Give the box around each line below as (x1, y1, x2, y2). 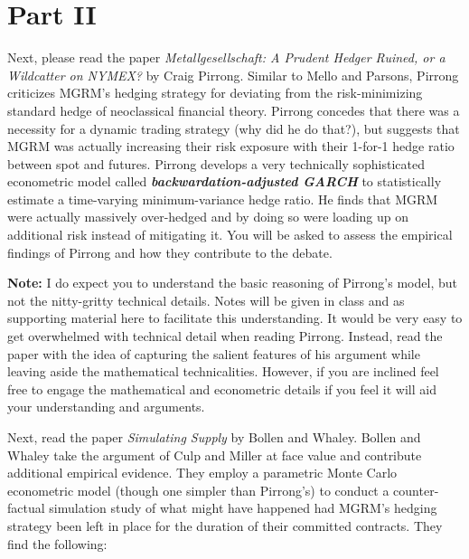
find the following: (7, 534, 108, 553)
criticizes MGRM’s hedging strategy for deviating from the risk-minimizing (7, 83, 423, 102)
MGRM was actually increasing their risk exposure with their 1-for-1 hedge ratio (7, 137, 455, 156)
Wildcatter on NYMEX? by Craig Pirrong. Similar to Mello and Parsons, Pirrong (7, 65, 459, 84)
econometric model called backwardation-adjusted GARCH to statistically (7, 172, 442, 191)
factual (7, 498, 45, 517)
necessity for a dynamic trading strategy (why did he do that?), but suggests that (7, 118, 460, 137)
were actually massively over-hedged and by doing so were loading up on (7, 207, 409, 226)
